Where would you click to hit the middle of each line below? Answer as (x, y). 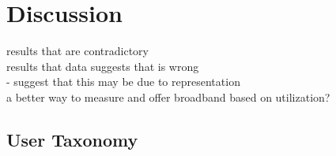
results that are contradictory (77, 51)
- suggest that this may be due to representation (123, 82)
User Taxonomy (72, 139)
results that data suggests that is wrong (103, 66)
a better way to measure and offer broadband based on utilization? (168, 97)
